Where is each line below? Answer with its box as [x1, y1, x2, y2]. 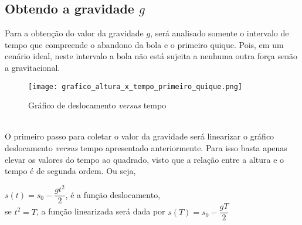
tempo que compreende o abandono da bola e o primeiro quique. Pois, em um [5, 38, 284, 50]
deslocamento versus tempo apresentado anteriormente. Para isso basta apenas [5, 142, 287, 154]
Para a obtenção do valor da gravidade [5, 27, 144, 39]
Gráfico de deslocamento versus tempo [28, 99, 167, 111]
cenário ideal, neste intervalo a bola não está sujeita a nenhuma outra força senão [5, 50, 297, 62]
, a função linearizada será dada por [36, 205, 165, 217]
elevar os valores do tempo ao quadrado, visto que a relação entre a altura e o [5, 153, 284, 165]
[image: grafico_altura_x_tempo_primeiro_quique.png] [28, 82, 243, 91]
